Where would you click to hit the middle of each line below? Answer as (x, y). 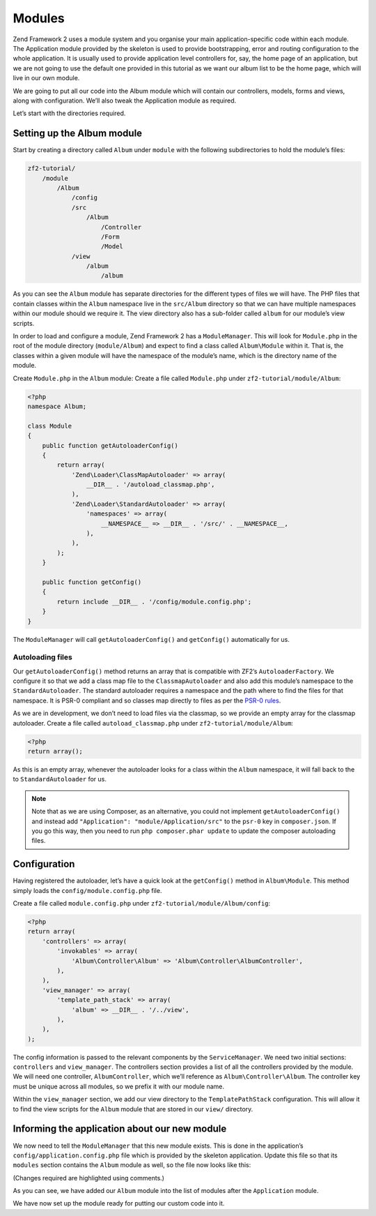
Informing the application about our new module (120, 1129)
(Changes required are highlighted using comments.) (89, 1178)
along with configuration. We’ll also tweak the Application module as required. (125, 100)
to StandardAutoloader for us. (60, 779)
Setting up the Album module (78, 134)
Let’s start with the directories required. (69, 113)
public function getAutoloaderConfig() (110, 445)
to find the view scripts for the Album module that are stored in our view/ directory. (133, 1109)
